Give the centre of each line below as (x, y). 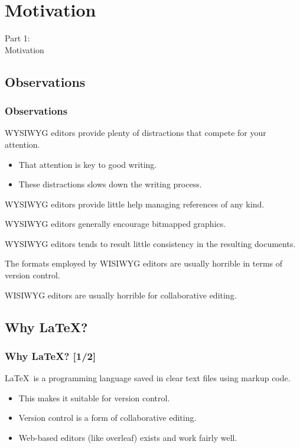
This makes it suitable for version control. (94, 397)
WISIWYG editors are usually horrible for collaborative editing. (121, 295)
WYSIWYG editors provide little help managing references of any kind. (135, 204)
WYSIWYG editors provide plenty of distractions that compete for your (136, 133)
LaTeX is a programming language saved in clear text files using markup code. (148, 378)
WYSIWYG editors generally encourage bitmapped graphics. (115, 224)
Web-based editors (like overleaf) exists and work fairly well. (128, 438)
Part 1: (17, 38)
